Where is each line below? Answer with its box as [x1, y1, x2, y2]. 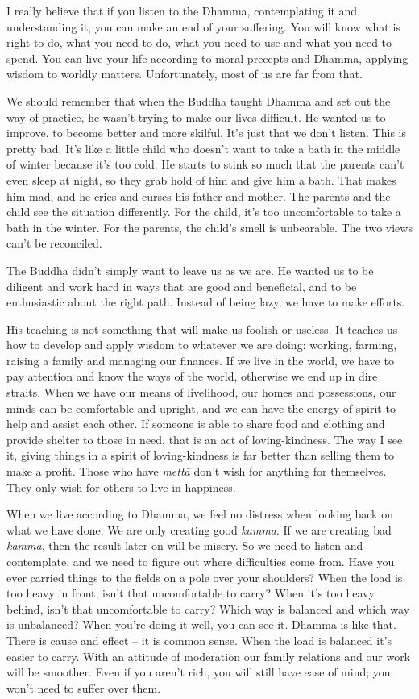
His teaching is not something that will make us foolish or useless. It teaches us [6, 320, 398, 337]
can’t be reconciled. [6, 235, 102, 252]
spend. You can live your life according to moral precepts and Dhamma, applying [6, 49, 409, 66]
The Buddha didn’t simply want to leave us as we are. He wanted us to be [6, 261, 374, 278]
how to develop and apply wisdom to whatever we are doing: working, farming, [6, 336, 397, 353]
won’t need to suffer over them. [6, 679, 161, 696]
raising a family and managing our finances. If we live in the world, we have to [6, 352, 394, 368]
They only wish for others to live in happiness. [6, 478, 236, 495]
